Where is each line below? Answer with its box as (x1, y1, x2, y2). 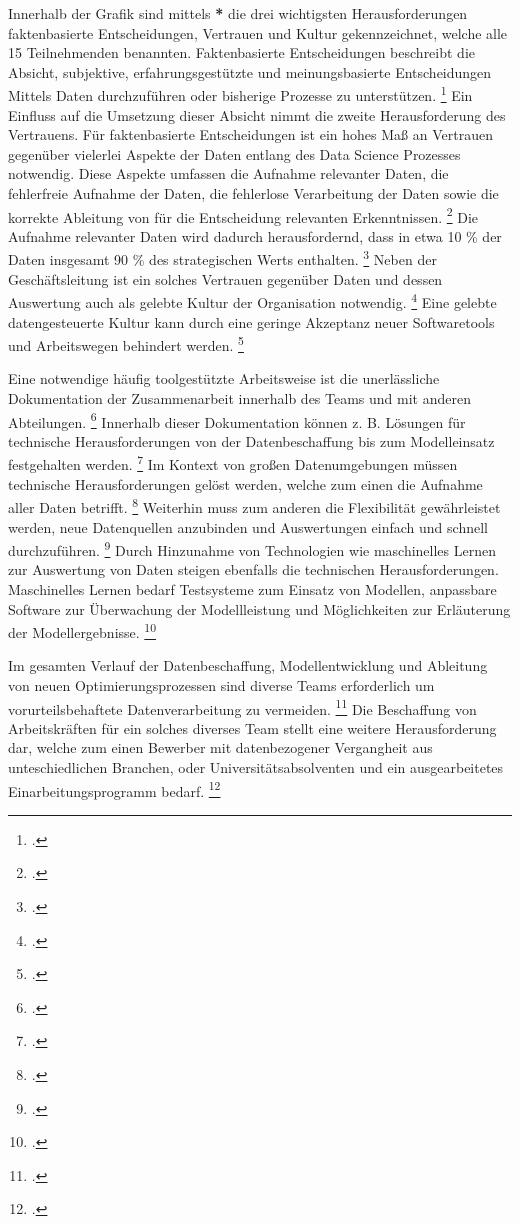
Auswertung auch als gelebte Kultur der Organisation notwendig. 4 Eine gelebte (8, 289, 497, 312)
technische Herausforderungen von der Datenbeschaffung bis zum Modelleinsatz (8, 430, 495, 451)
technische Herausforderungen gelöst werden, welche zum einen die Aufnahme (8, 473, 483, 494)
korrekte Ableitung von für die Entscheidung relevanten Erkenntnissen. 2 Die (8, 203, 479, 227)
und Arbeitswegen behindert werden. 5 (8, 332, 244, 355)
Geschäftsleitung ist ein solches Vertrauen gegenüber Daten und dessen (8, 268, 443, 289)
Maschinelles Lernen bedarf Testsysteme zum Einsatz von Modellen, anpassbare (8, 578, 497, 599)
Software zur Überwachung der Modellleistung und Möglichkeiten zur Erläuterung (8, 598, 511, 619)
